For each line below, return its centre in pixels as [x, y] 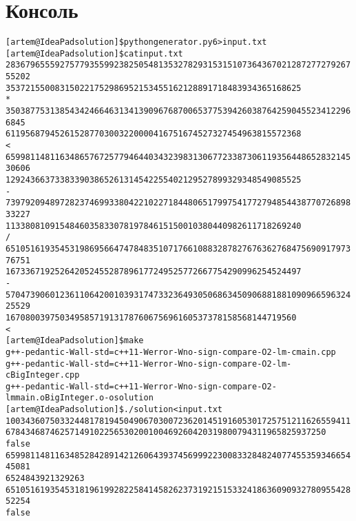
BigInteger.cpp [45, 375]
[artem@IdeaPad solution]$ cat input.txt [94, 53]
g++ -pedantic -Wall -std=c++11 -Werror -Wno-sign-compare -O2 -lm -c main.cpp [171, 352]
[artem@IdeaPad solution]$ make [75, 341]
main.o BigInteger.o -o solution [84, 398]
